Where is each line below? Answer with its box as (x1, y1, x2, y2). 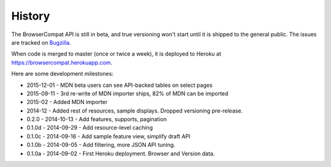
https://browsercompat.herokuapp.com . (11, 59, 113, 66)
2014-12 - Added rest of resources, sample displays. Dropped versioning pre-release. (26, 107, 243, 114)
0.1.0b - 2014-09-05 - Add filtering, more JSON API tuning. (26, 141, 176, 149)
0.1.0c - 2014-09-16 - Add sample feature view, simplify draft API (26, 132, 191, 140)
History (11, 9, 50, 23)
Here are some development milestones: (11, 70, 113, 78)
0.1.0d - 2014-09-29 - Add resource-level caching (26, 124, 153, 132)
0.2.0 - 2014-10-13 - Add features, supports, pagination (26, 116, 167, 123)
